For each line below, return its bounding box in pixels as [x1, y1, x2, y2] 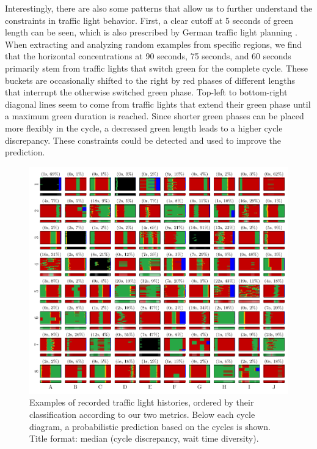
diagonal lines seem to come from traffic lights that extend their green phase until [5, 97, 311, 110]
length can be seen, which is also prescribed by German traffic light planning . [5, 26, 297, 39]
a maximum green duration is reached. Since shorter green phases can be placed [5, 109, 304, 122]
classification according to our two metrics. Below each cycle [29, 408, 255, 421]
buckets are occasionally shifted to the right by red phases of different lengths [5, 73, 296, 86]
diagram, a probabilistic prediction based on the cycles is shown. [29, 420, 271, 432]
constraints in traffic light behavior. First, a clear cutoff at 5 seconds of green [5, 13, 294, 26]
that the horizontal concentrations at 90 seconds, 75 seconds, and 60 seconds [5, 50, 291, 62]
